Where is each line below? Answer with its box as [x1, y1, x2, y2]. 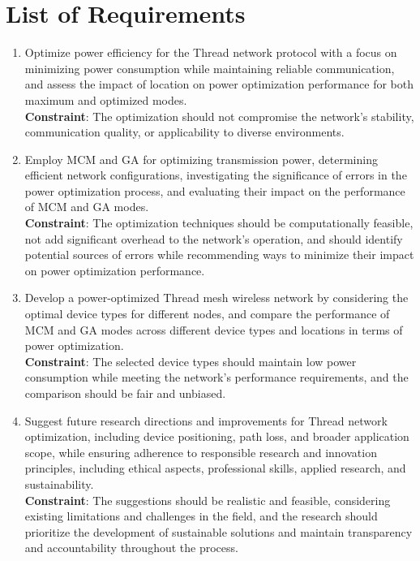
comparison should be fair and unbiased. [24, 385, 226, 401]
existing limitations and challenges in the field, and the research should [24, 507, 378, 524]
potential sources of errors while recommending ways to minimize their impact [24, 246, 414, 263]
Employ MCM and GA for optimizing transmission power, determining [24, 150, 378, 167]
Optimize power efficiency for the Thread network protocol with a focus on [24, 44, 397, 61]
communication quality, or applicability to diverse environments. [24, 123, 345, 140]
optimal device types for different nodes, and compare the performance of [24, 305, 390, 322]
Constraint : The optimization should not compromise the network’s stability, [24, 107, 414, 124]
